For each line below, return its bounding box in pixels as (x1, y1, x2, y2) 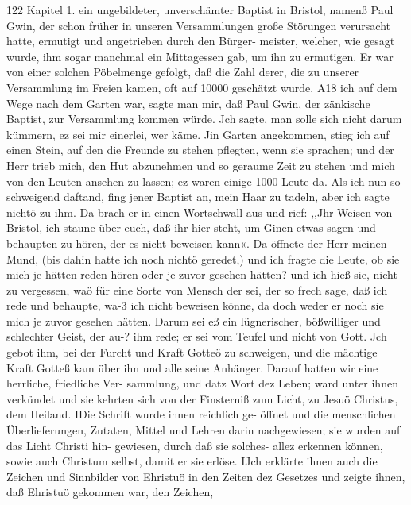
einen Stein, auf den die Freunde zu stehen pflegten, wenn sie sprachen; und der (6, 141, 394, 158)
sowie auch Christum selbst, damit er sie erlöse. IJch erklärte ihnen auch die (6, 453, 378, 469)
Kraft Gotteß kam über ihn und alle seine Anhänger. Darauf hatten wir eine (6, 359, 378, 376)
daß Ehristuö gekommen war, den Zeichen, (6, 484, 214, 500)
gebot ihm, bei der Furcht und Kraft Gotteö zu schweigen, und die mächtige (6, 344, 378, 360)
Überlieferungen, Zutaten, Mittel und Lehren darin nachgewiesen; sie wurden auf (6, 422, 401, 438)
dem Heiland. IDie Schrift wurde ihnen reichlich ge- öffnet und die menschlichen (6, 406, 396, 422)
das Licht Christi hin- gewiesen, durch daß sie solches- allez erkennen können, (6, 437, 383, 453)
